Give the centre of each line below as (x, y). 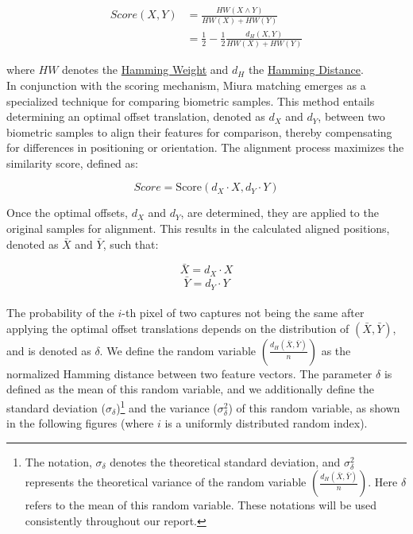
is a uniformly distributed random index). (266, 423)
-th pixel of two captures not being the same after (243, 313)
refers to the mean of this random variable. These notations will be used (201, 505)
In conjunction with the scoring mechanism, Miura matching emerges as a (186, 85)
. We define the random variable (178, 350)
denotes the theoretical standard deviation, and (225, 461)
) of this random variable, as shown (314, 407)
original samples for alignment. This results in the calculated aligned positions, (198, 228)
